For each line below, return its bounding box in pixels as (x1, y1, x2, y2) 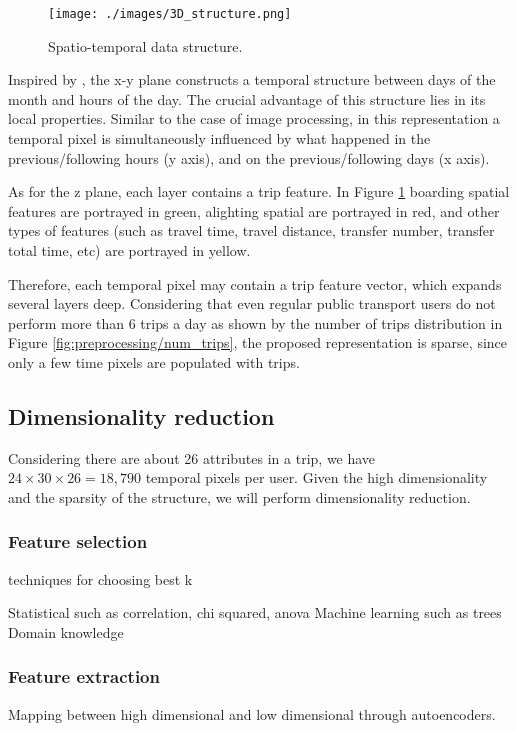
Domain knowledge (8, 621, 124, 642)
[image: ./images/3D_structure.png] (48, 7, 292, 21)
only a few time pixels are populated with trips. (8, 351, 300, 372)
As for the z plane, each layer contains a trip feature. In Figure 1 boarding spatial (8, 181, 510, 202)
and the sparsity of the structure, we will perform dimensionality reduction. (8, 486, 471, 507)
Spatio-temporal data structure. (48, 35, 243, 56)
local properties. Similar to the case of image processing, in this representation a (8, 108, 500, 129)
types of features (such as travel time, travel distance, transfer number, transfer (8, 220, 495, 241)
